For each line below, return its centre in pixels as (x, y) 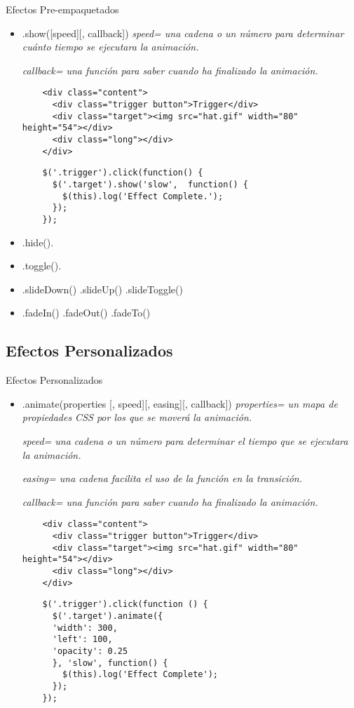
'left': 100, (82, 640)
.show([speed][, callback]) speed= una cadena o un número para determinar (183, 33)
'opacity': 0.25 (90, 651)
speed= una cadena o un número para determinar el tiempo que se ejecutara (185, 440)
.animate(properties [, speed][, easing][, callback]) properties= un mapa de (180, 403)
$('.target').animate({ (108, 616)
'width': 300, (85, 628)
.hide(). (38, 242)
